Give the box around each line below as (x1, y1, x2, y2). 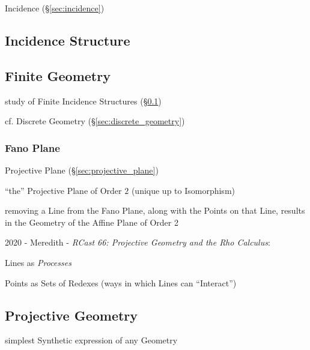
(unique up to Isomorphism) (131, 184, 235, 196)
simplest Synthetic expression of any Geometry (5, 334, 178, 346)
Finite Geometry (5, 66, 111, 85)
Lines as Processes (5, 256, 71, 268)
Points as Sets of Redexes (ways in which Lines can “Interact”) (5, 276, 237, 289)
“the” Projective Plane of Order (5, 184, 122, 196)
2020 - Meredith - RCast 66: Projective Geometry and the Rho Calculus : (5, 236, 270, 249)
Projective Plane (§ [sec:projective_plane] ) (5, 163, 159, 176)
